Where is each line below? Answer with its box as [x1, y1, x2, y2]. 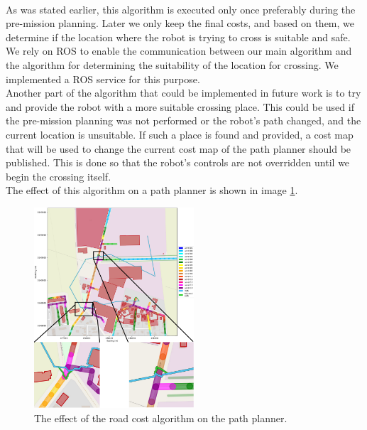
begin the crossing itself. [6, 168, 111, 183]
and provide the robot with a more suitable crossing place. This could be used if [6, 99, 354, 114]
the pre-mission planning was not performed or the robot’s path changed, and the [6, 113, 361, 128]
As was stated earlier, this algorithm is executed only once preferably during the [6, 1, 356, 16]
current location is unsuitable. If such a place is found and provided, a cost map [6, 127, 354, 141]
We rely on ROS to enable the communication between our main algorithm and [6, 43, 352, 58]
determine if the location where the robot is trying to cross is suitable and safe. [6, 29, 351, 44]
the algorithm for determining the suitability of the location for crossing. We [6, 57, 339, 72]
